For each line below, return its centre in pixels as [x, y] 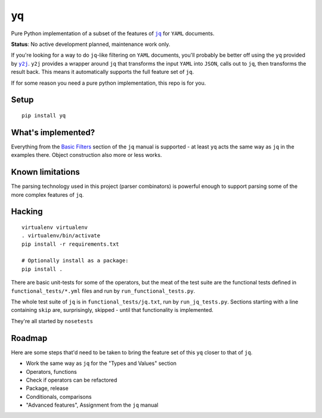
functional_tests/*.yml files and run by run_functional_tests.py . [103, 291]
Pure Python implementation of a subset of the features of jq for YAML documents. [113, 33]
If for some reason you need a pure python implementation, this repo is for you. [109, 83]
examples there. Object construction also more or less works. [86, 155]
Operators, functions [51, 371]
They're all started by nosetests [52, 321]
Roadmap [29, 338]
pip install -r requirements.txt [70, 244]
